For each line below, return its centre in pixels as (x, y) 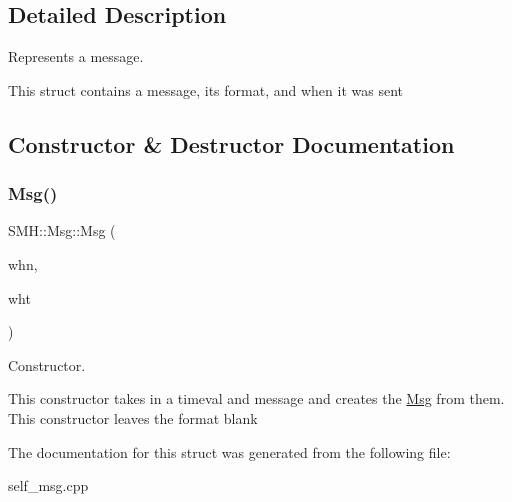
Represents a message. (76, 56)
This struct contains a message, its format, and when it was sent (205, 89)
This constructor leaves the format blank (133, 417)
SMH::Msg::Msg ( (62, 230)
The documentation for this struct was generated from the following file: (229, 451)
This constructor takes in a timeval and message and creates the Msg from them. (256, 398)
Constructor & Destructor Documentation (231, 143)
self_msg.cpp (48, 485)
